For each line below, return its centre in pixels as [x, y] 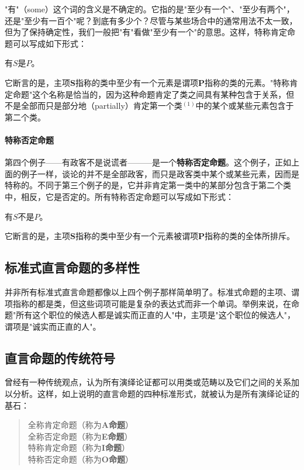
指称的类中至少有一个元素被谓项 [137, 236]
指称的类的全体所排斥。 [249, 236]
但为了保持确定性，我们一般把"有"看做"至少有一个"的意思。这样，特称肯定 [146, 32]
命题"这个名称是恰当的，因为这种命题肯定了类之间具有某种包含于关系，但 [153, 94]
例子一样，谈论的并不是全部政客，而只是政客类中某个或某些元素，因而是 [160, 173]
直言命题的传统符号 [60, 357]
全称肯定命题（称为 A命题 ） [80, 425]
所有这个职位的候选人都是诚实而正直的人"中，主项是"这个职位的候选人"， [156, 315]
